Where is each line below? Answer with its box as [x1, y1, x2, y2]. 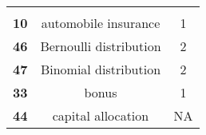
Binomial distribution [40, 60, 161, 78]
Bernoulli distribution [40, 37, 161, 55]
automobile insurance [41, 14, 160, 32]
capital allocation [52, 106, 149, 125]
